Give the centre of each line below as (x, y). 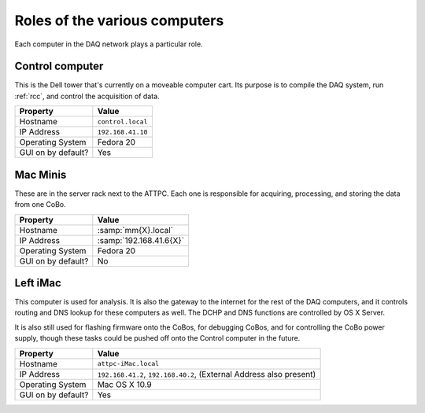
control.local (122, 122)
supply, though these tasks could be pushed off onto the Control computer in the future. (157, 338)
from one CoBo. (40, 205)
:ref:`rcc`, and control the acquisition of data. (87, 96)
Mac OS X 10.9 (125, 384)
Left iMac (38, 283)
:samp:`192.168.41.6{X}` (141, 240)
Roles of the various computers (119, 20)
